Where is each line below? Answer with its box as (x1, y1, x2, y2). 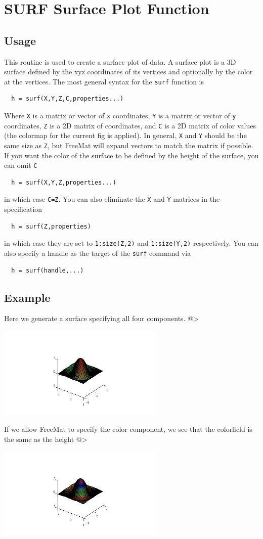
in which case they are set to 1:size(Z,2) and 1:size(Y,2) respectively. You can (4, 238, 258, 248)
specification (4, 204, 42, 214)
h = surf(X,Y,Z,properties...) (11, 178, 116, 186)
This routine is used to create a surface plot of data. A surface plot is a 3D (4, 56, 236, 67)
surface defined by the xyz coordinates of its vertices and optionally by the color (4, 66, 253, 77)
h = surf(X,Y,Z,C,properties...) (11, 95, 124, 103)
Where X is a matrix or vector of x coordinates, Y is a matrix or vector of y (4, 110, 236, 121)
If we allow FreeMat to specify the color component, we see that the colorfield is (4, 423, 252, 434)
